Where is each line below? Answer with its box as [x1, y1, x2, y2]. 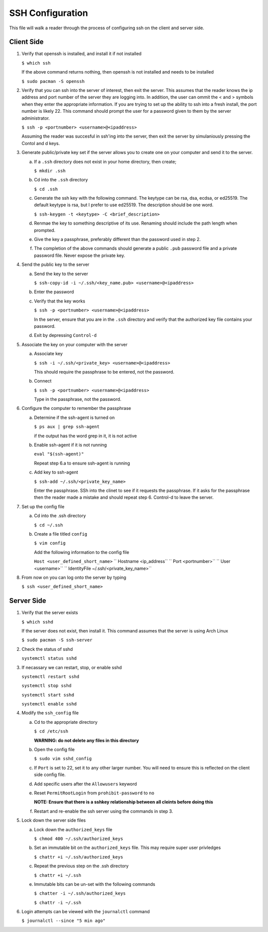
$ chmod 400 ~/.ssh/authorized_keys [34, 836, 124, 842]
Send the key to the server [34, 271, 88, 277]
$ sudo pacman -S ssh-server [21, 637, 93, 643]
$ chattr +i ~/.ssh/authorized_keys [34, 854, 124, 859]
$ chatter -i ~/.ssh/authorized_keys [34, 891, 126, 896]
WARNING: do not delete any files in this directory [34, 737, 139, 743]
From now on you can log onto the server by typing [21, 574, 127, 580]
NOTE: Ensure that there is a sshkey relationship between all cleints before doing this [34, 799, 213, 805]
